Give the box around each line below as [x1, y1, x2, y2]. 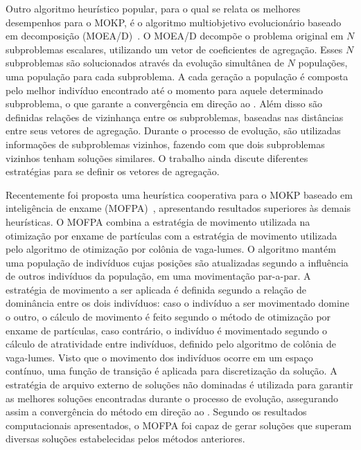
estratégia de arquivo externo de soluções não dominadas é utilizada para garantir [6, 377, 353, 392]
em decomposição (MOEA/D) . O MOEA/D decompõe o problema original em [6, 28, 344, 43]
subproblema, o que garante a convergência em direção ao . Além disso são [6, 96, 322, 111]
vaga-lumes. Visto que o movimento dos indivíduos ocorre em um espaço [6, 350, 313, 364]
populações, [298, 55, 348, 70]
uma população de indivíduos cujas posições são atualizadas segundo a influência [6, 255, 349, 269]
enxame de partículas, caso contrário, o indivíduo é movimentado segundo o [6, 323, 327, 337]
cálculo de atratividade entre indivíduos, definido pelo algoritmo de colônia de [6, 336, 337, 351]
